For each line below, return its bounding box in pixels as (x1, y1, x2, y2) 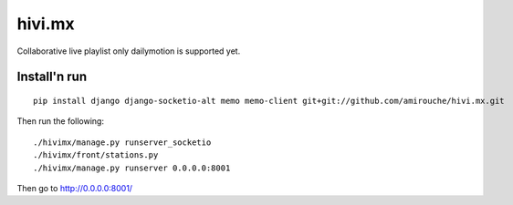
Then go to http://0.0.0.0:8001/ (16, 182, 132, 193)
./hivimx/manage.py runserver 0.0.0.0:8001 (33, 162, 231, 173)
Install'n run (16, 69, 87, 85)
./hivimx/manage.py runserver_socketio (33, 137, 212, 148)
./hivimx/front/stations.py (33, 150, 159, 160)
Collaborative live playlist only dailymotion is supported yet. (16, 46, 241, 56)
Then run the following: (16, 116, 105, 127)
